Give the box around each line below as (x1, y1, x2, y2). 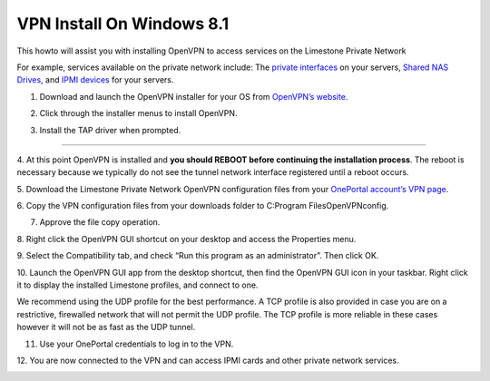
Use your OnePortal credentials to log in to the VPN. (39, 338, 234, 349)
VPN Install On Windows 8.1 (16, 14, 230, 34)
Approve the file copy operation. (39, 217, 161, 228)
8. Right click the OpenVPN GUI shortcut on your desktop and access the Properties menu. (16, 233, 357, 244)
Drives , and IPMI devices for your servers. (16, 74, 174, 85)
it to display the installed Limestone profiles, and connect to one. (16, 279, 259, 290)
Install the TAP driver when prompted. (39, 124, 181, 135)
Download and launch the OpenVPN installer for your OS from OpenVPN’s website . (39, 91, 348, 102)
